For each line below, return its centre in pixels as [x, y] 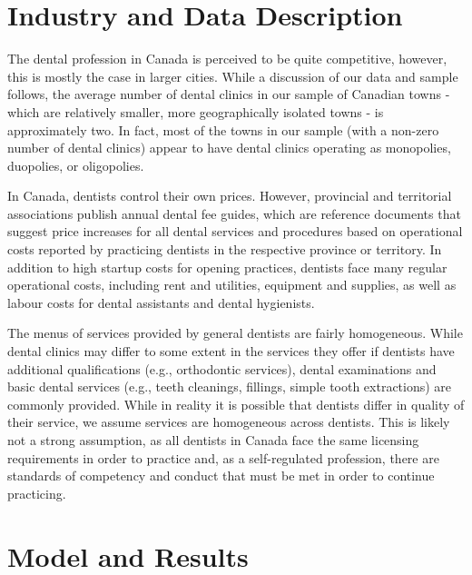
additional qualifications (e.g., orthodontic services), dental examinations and [222, 368]
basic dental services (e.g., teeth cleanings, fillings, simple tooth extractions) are [230, 387]
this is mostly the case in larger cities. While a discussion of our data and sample [233, 76]
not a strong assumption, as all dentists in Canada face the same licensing [213, 440]
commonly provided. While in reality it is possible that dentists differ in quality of [236, 404]
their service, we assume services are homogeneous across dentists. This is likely [229, 422]
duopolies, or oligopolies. [76, 165]
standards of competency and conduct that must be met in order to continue [221, 476]
